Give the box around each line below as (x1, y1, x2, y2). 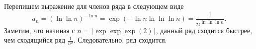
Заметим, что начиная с (4, 25, 75, 35)
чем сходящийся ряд (4, 35, 66, 45)
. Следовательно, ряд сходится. (73, 35, 167, 45)
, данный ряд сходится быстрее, (156, 25, 253, 35)
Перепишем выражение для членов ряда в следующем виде (4, 1, 184, 11)
